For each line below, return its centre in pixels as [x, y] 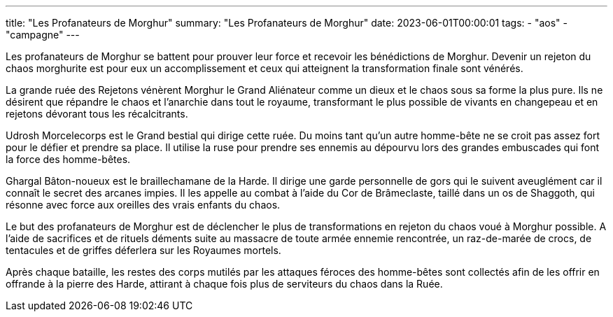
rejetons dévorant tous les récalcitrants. [97, 114]
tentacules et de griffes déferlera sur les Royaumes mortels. [143, 250]
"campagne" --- [43, 35]
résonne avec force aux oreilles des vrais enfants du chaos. [143, 205]
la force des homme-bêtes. [68, 159]
